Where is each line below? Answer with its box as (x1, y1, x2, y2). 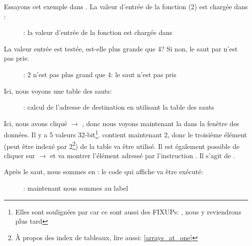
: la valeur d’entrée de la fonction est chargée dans (23, 27, 173, 37)
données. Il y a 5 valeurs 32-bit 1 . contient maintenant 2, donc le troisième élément (4, 128, 247, 139)
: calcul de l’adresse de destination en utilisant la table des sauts (23, 102, 214, 112)
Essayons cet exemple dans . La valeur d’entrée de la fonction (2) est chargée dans (4, 1, 248, 11)
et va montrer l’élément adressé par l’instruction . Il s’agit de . (50, 150, 235, 160)
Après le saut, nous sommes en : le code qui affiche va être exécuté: (4, 166, 204, 177)
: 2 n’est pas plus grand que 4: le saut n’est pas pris (23, 69, 176, 79)
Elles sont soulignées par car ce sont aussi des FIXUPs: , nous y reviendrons (15, 206, 241, 216)
